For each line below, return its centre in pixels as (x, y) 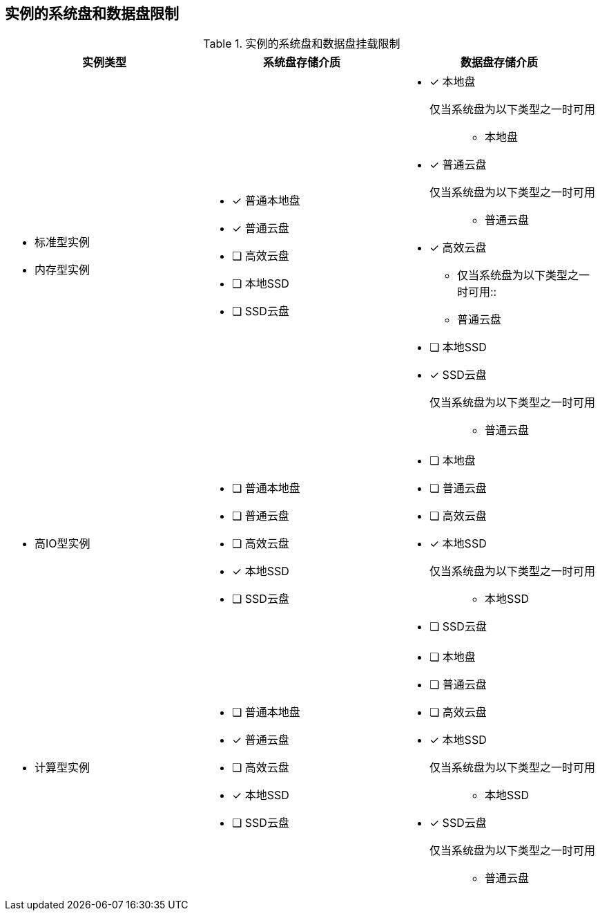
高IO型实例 (62, 544)
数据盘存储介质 (499, 63)
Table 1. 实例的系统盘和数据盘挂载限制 (302, 44)
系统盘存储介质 (301, 63)
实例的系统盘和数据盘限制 (92, 13)
